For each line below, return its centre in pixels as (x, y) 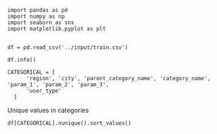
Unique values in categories (48, 110)
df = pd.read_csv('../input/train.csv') (68, 48)
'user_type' (44, 91)
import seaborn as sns (41, 23)
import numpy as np (36, 16)
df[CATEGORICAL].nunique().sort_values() (69, 123)
